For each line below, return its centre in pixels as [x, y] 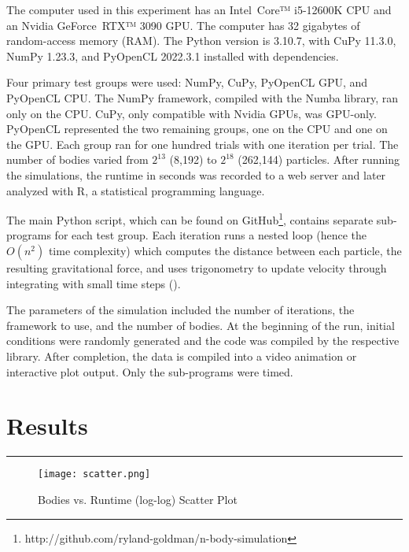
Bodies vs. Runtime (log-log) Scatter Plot [138, 499]
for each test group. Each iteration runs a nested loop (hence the [211, 235]
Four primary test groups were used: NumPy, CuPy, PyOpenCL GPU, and [187, 82]
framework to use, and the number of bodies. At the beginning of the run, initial [201, 325]
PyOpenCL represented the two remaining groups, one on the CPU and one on [197, 129]
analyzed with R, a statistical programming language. [136, 190]
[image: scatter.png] [94, 474]
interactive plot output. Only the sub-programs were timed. [150, 371]
